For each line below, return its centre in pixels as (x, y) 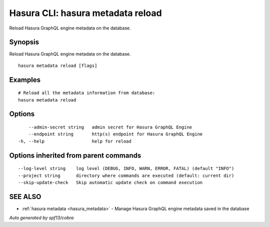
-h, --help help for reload (75, 141)
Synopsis (24, 42)
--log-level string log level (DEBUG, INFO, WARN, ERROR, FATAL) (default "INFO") (126, 168)
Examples (25, 80)
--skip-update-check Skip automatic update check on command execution (110, 183)
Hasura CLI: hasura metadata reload (85, 13)
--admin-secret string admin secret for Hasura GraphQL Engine (110, 127)
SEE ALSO (25, 197)
